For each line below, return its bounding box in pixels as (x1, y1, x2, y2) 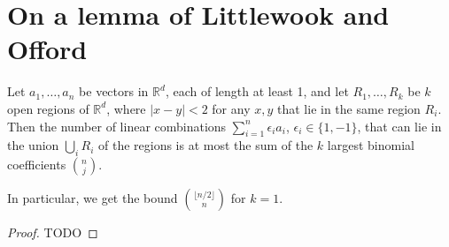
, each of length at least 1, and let (165, 82, 349, 101)
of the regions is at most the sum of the (97, 136, 314, 154)
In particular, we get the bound (7, 189, 178, 207)
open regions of (7, 99, 89, 117)
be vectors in (79, 82, 149, 101)
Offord (7, 31, 88, 67)
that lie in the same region (277, 99, 421, 117)
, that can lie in (357, 116, 442, 135)
